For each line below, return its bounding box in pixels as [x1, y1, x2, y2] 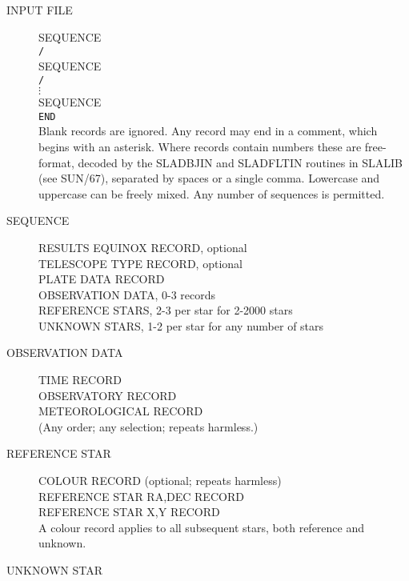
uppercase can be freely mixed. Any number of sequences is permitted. [38, 185, 385, 202]
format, [38, 154, 74, 170]
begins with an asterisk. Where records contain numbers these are [38, 138, 362, 154]
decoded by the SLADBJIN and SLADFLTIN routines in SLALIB [78, 154, 403, 170]
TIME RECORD [38, 371, 122, 388]
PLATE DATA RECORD [38, 270, 165, 287]
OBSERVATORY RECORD [38, 387, 177, 403]
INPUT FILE [6, 2, 73, 18]
